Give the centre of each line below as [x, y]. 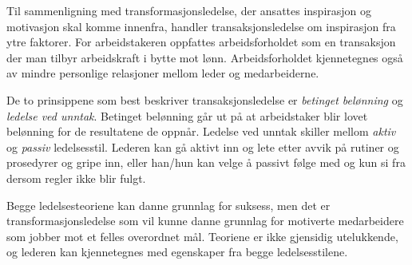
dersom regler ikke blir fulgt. [76, 178]
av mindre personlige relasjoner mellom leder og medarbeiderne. [163, 73]
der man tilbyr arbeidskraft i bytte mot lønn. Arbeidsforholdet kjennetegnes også [205, 57]
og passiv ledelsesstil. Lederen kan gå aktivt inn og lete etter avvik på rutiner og [203, 146]
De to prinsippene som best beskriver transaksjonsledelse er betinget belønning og [205, 99]
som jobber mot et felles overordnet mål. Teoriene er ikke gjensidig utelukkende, [202, 236]
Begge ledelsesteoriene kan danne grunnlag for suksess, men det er [168, 205]
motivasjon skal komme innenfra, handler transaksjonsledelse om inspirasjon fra [201, 26]
